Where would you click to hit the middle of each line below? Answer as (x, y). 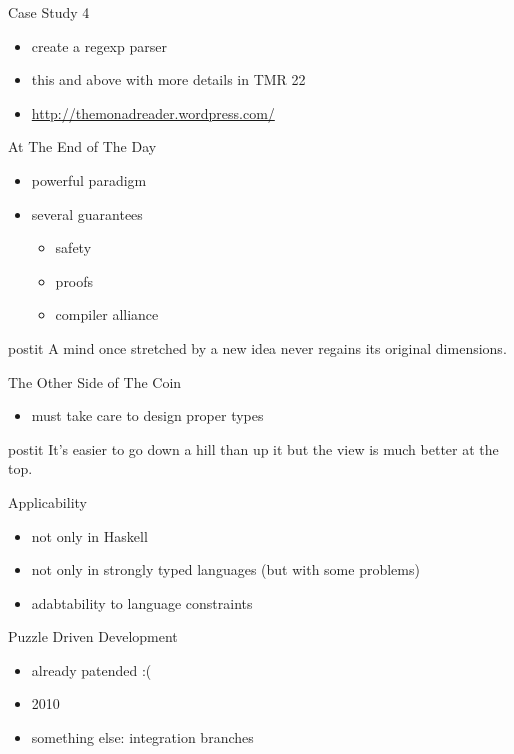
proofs (74, 280)
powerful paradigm (89, 179)
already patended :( (91, 669)
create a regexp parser (99, 45)
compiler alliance (107, 314)
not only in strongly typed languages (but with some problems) (225, 569)
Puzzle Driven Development (93, 636)
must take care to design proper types (147, 415)
